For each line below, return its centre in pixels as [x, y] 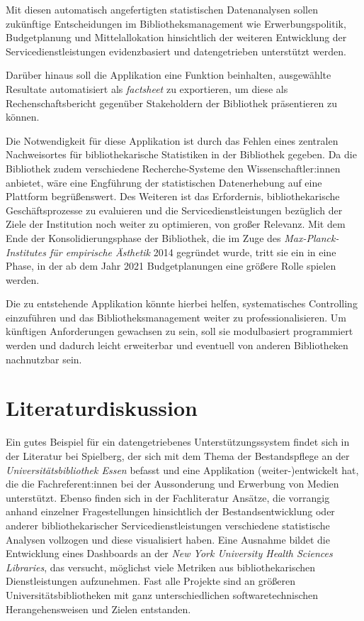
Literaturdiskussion [102, 408]
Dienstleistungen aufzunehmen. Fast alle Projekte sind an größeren [150, 581]
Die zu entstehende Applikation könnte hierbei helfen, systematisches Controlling [182, 303]
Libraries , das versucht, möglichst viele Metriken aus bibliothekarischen [161, 567]
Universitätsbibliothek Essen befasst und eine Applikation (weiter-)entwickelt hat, [182, 469]
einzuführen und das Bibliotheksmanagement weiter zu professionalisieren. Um [176, 317]
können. [23, 117]
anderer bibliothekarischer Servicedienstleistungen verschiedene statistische [168, 525]
